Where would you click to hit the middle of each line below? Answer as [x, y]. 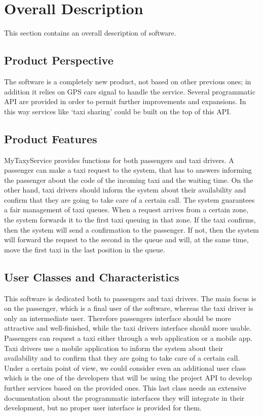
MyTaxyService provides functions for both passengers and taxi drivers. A [119, 160]
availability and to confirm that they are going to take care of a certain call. [122, 358]
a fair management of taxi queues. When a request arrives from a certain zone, [126, 210]
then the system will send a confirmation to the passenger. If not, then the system [132, 229]
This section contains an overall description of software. [90, 33]
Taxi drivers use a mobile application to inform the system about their [114, 348]
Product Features [51, 138]
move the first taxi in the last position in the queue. [85, 249]
